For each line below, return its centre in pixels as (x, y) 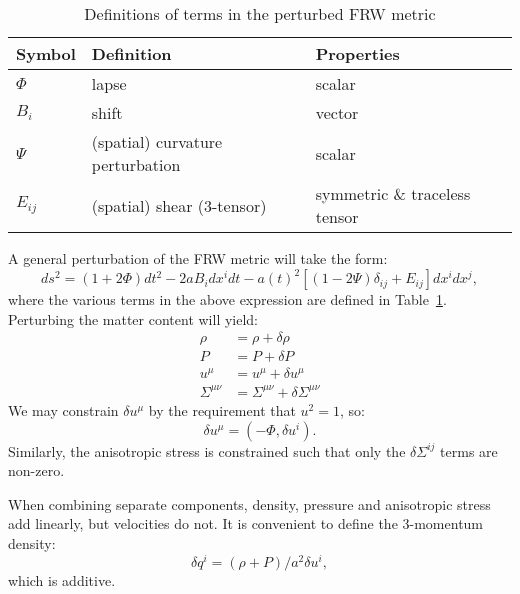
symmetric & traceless (393, 193)
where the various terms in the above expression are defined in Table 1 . (227, 299)
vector (337, 112)
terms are (469, 450)
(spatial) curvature (157, 141)
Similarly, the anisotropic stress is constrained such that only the (207, 450)
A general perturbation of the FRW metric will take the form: (198, 258)
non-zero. (36, 470)
